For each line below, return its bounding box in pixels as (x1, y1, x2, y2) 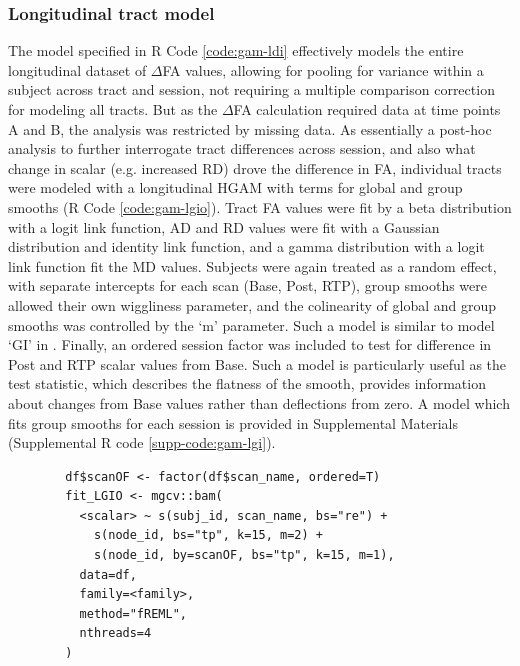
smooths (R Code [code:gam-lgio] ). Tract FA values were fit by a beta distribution (8, 196, 512, 217)
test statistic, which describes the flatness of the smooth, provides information (8, 373, 486, 394)
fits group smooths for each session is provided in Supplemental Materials (8, 412, 458, 433)
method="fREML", (79, 606, 187, 621)
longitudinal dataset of (8, 59, 147, 80)
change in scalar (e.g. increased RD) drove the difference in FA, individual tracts (8, 157, 502, 178)
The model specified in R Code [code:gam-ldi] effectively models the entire (8, 40, 464, 61)
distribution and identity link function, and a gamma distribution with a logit (8, 236, 485, 257)
